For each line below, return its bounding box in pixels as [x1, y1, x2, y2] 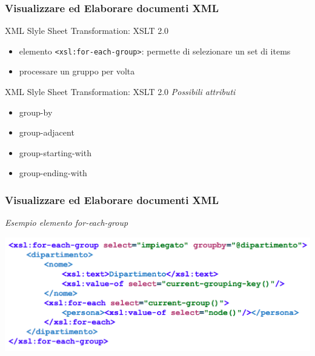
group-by [19, 105, 53, 118]
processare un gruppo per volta [19, 65, 135, 77]
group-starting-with [19, 146, 91, 159]
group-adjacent [19, 126, 75, 139]
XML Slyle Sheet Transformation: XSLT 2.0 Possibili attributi [5, 85, 236, 98]
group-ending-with [19, 166, 87, 179]
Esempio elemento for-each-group [5, 216, 128, 229]
